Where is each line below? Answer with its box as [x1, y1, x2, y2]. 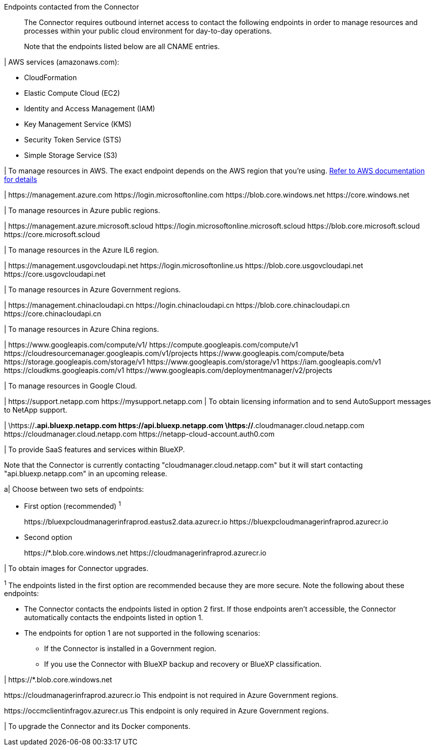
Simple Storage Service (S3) [24, 151, 118, 159]
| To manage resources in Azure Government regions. [4, 285, 181, 294]
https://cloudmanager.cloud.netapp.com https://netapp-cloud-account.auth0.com [4, 430, 275, 438]
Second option [24, 532, 72, 541]
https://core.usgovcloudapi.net [4, 270, 106, 278]
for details [4, 175, 37, 183]
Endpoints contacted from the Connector [4, 3, 139, 11]
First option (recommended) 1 [24, 500, 121, 510]
